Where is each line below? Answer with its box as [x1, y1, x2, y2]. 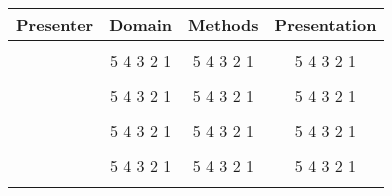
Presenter [16, 13, 94, 36]
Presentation [274, 13, 377, 36]
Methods [188, 13, 259, 36]
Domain [109, 13, 173, 36]
